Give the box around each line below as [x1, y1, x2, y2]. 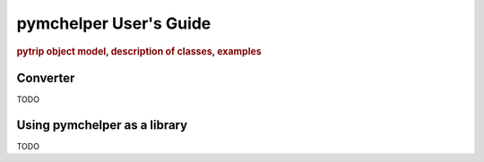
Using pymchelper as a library [16, 117, 188, 132]
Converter [16, 70, 75, 85]
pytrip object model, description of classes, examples [16, 45, 262, 57]
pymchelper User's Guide [16, 13, 212, 33]
